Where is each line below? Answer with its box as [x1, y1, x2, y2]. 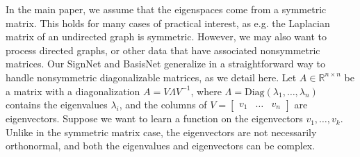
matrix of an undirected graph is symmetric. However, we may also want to [6, 29, 327, 44]
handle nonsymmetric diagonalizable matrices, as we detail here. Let [6, 69, 297, 84]
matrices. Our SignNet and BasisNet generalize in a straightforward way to [6, 56, 325, 71]
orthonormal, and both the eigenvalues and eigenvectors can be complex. [6, 138, 316, 153]
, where [190, 83, 222, 98]
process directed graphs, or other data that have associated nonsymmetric [6, 42, 320, 57]
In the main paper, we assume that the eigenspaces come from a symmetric [6, 2, 327, 16]
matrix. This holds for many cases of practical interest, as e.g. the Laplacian [6, 15, 330, 30]
